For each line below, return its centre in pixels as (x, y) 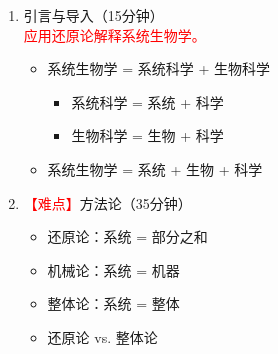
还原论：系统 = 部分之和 (127, 236)
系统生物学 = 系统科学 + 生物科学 (159, 68)
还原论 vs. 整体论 (102, 336)
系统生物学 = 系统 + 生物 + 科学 (155, 168)
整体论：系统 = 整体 (113, 303)
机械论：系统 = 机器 (113, 269)
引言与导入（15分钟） (93, 15)
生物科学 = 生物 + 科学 (147, 135)
